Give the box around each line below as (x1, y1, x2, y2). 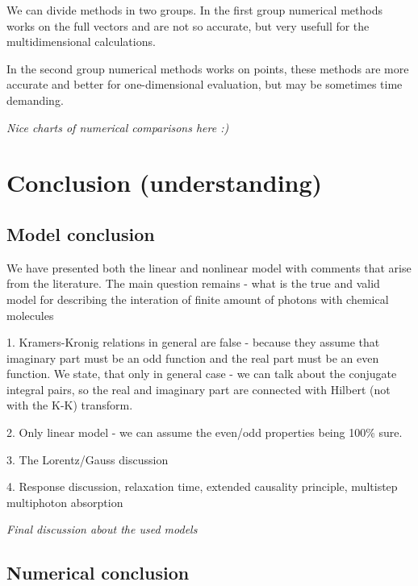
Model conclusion (6, 221, 155, 246)
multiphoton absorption (6, 493, 123, 510)
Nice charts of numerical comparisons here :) (6, 118, 229, 135)
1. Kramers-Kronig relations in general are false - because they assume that (6, 334, 380, 351)
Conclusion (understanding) (6, 166, 323, 199)
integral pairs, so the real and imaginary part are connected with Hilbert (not (6, 380, 391, 397)
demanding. (6, 91, 64, 108)
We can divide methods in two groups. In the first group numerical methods (6, 2, 382, 18)
